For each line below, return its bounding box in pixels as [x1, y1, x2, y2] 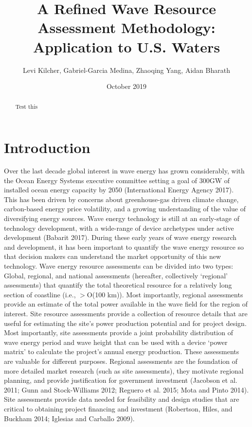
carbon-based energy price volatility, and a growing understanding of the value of [4, 204, 246, 214]
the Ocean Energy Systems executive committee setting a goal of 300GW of [4, 175, 230, 185]
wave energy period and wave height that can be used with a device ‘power [4, 337, 228, 347]
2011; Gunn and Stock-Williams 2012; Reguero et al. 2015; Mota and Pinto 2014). [4, 384, 249, 394]
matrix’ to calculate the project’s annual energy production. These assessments [4, 346, 239, 357]
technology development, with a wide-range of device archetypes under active [4, 222, 234, 233]
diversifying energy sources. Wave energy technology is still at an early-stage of [4, 213, 240, 223]
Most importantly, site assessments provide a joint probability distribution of [4, 327, 233, 338]
